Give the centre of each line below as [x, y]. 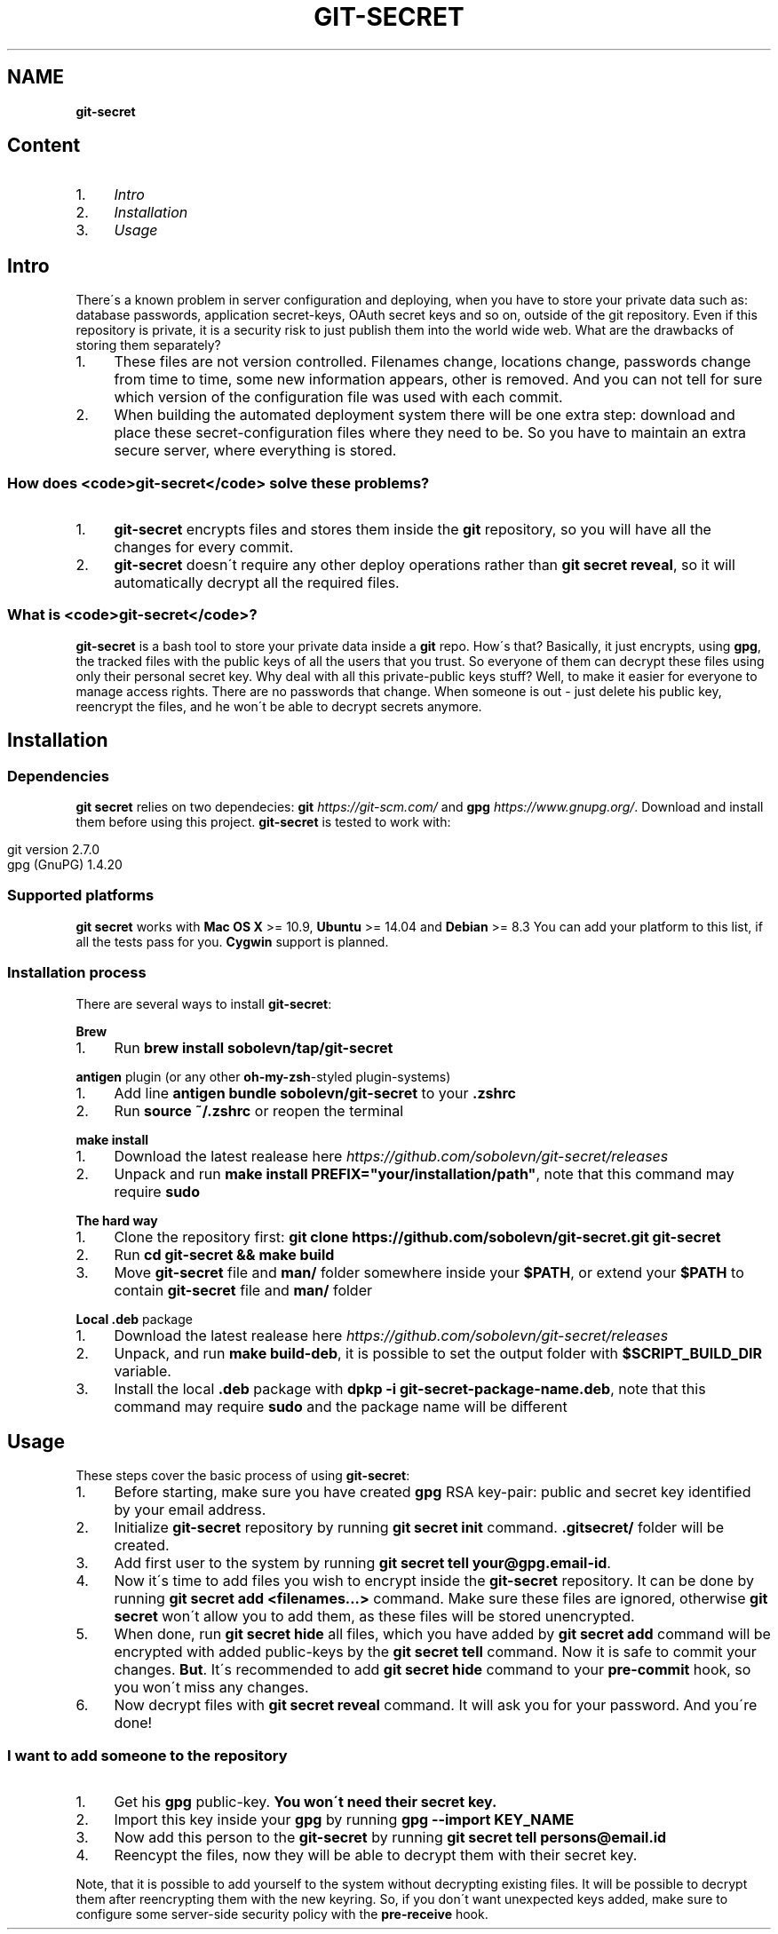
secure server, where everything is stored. [255, 451]
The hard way [117, 1220]
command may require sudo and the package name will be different [341, 1406]
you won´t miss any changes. [211, 1688]
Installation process [77, 973]
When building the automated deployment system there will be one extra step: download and [425, 415]
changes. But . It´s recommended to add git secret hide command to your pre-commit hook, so [433, 1670]
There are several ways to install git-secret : [204, 1003]
